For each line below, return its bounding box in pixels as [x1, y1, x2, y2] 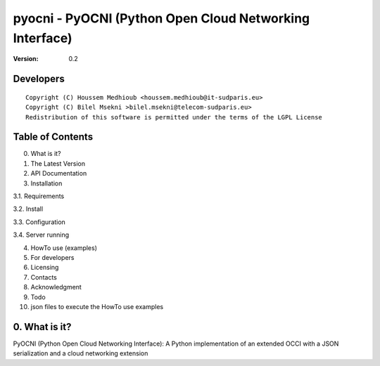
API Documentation [30, 169, 87, 178]
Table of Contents [13, 131, 94, 143]
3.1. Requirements [13, 192, 65, 200]
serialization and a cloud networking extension [13, 349, 148, 358]
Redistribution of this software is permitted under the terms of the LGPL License [25, 113, 323, 121]
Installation [30, 179, 63, 188]
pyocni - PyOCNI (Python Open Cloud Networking [13, 11, 310, 26]
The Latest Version [30, 159, 86, 168]
